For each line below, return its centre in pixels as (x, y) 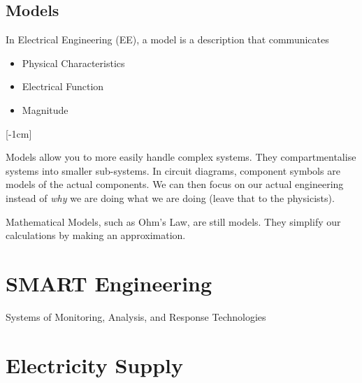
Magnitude (45, 109)
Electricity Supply (94, 364)
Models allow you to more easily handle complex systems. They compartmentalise (181, 157)
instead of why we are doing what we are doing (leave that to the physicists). (170, 197)
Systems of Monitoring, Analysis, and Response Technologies (136, 316)
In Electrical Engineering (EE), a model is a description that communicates (167, 39)
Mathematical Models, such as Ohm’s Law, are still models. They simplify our (173, 221)
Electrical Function (63, 86)
